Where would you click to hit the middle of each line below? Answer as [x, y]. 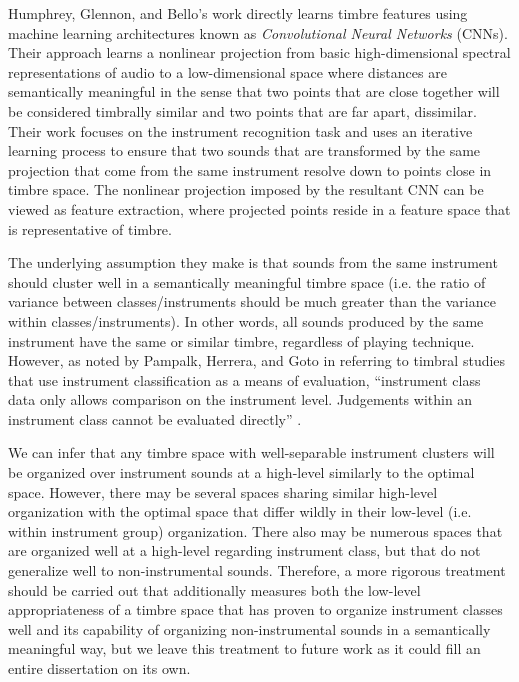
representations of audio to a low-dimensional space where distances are [227, 71]
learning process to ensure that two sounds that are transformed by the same [244, 150]
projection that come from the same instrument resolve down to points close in [250, 169]
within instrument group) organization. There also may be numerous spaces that [255, 530]
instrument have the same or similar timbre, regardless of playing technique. [241, 340]
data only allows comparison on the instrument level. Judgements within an [240, 399]
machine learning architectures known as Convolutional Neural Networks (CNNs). [258, 32]
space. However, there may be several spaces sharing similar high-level [223, 491]
